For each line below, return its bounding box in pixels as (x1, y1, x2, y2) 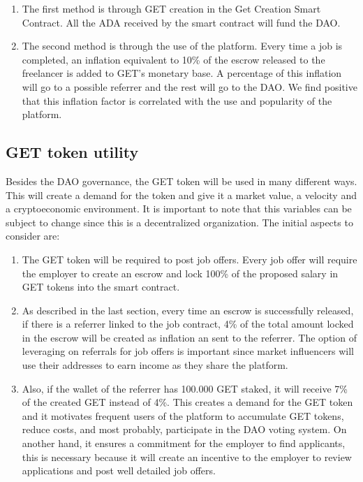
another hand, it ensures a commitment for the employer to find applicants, (22, 436, 346, 451)
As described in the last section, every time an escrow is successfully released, (22, 302, 354, 317)
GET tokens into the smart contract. (22, 279, 180, 294)
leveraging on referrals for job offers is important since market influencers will (22, 344, 354, 358)
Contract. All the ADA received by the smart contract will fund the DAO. (22, 15, 341, 29)
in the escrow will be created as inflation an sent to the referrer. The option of (22, 330, 357, 344)
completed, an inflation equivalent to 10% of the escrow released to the (22, 52, 325, 66)
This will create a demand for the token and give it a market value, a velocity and (6, 187, 357, 202)
